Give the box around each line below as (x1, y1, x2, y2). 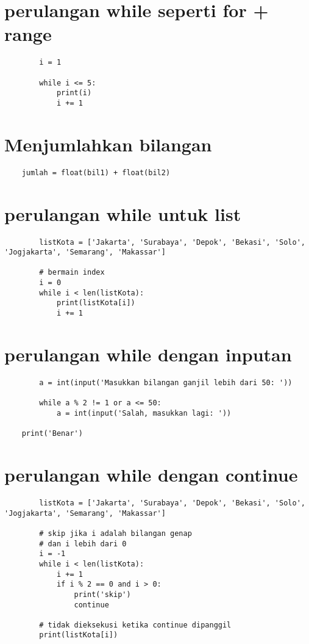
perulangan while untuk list (4, 201, 241, 226)
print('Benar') (21, 429, 83, 438)
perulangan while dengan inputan (4, 341, 292, 366)
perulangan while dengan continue (4, 462, 298, 487)
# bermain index (39, 268, 105, 277)
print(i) (56, 89, 92, 98)
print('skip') (74, 590, 131, 599)
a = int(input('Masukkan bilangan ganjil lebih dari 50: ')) (39, 378, 293, 387)
